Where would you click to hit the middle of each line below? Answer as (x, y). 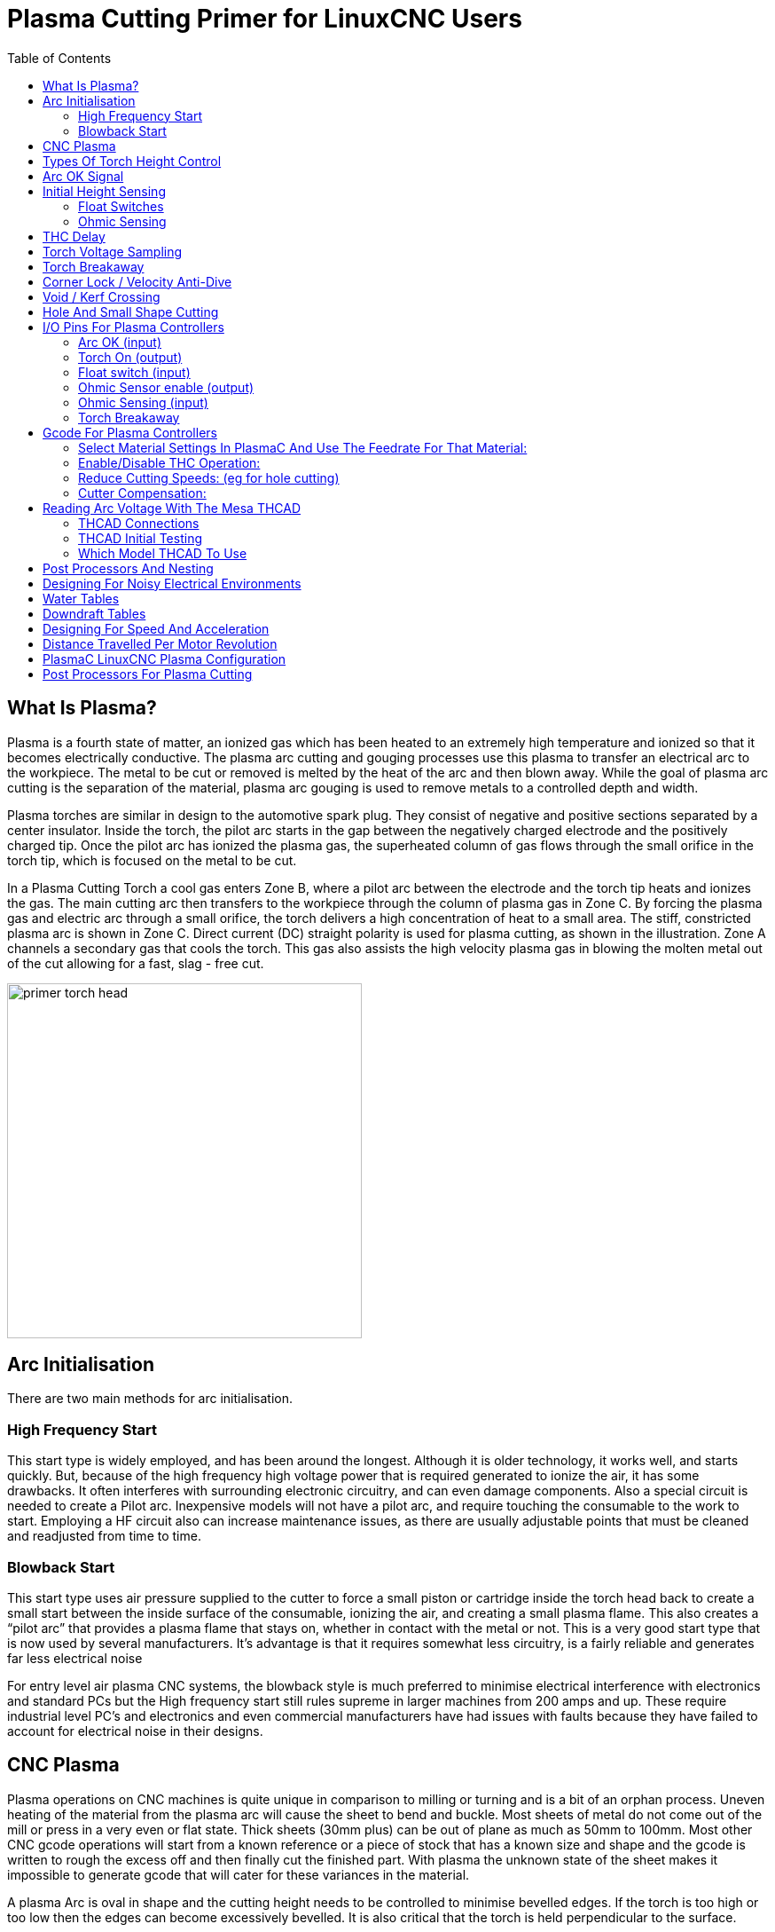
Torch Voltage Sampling (113, 251)
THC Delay (74, 236)
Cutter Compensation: (142, 493)
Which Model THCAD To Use (163, 553)
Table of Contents (59, 58)
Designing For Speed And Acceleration (156, 628)
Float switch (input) (134, 372)
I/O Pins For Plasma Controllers (133, 327)
